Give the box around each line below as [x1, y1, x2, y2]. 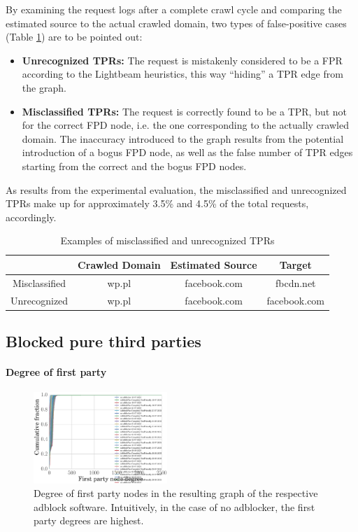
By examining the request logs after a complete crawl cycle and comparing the [6, 2, 342, 16]
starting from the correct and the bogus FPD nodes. [22, 158, 247, 173]
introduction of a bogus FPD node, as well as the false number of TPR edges [22, 145, 353, 160]
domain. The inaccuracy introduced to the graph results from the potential [22, 131, 344, 146]
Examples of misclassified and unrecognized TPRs [60, 233, 275, 248]
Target [279, 257, 312, 272]
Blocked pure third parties [6, 330, 201, 352]
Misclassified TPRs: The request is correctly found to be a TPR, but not [22, 104, 348, 118]
